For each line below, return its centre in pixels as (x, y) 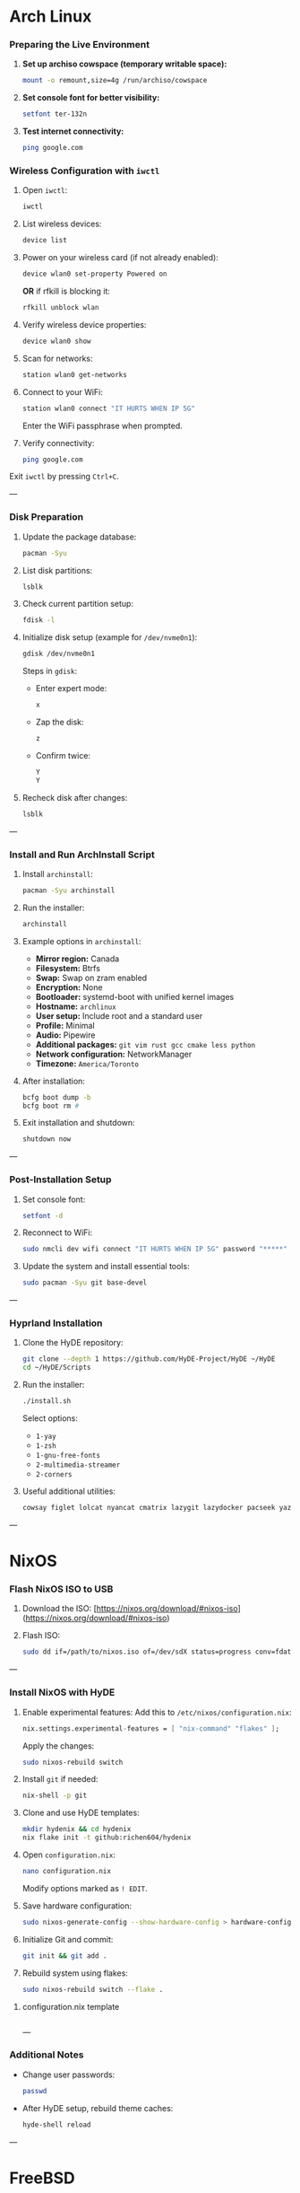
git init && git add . (64, 1956)
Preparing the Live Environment (80, 45)
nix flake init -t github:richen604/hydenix (107, 1838)
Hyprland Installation (56, 1323)
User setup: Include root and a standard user (119, 1015)
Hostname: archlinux (76, 1006)
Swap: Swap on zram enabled (91, 978)
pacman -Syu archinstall (69, 890)
